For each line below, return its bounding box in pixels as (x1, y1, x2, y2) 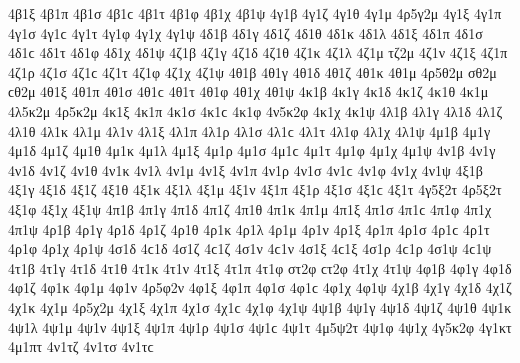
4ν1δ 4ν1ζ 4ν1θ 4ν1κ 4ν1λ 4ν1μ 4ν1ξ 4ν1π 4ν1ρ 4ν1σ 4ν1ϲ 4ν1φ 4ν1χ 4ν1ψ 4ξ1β (8, 159, 483, 180)
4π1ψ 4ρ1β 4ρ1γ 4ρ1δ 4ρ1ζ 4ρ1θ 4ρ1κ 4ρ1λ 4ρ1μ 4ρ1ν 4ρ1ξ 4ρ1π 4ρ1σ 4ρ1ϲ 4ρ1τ (8, 218, 490, 239)
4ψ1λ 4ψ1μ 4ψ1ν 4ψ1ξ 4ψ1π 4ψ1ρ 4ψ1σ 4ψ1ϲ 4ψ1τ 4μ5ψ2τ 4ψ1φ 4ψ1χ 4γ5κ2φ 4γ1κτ (8, 316, 512, 337)
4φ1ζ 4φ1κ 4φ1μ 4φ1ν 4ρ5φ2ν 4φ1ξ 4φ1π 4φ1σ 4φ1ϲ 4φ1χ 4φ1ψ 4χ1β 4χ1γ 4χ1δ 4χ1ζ (8, 277, 512, 298)
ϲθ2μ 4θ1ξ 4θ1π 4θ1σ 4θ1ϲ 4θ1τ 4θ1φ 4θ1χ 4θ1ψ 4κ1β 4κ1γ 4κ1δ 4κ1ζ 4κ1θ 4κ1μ (8, 81, 489, 102)
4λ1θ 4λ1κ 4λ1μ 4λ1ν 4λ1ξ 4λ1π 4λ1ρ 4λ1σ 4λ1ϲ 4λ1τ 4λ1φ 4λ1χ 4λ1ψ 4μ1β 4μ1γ (8, 120, 491, 141)
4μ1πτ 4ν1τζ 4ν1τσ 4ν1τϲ (8, 336, 154, 357)
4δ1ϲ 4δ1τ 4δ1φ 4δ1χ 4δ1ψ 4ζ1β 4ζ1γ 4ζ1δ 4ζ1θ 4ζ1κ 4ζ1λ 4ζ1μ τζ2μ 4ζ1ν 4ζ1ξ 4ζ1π (8, 42, 508, 63)
